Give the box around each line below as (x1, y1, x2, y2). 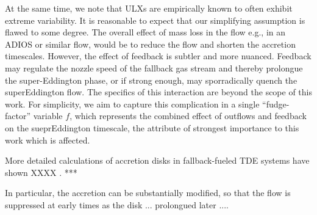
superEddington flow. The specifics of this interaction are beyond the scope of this (5, 86, 313, 98)
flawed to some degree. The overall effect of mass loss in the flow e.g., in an (5, 26, 286, 38)
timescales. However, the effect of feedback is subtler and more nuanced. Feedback (5, 49, 312, 62)
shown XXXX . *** (5, 166, 77, 178)
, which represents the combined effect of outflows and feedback (69, 109, 307, 122)
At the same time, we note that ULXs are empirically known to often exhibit (5, 2, 293, 14)
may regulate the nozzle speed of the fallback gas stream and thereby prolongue (5, 61, 303, 74)
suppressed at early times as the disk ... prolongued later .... (5, 198, 229, 211)
